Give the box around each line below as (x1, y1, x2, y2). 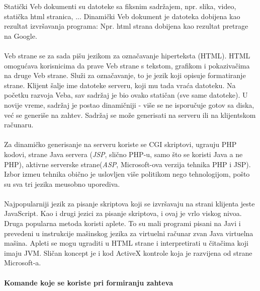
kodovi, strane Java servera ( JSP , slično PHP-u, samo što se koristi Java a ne (4, 149, 243, 159)
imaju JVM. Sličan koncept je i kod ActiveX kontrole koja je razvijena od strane (4, 247, 252, 258)
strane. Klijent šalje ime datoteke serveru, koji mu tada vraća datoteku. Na (4, 80, 236, 90)
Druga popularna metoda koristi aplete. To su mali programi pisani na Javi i (4, 218, 241, 229)
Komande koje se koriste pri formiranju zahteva (4, 277, 173, 287)
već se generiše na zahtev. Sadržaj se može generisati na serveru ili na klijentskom (4, 109, 256, 120)
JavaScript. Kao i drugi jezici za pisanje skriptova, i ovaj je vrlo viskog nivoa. (4, 208, 242, 219)
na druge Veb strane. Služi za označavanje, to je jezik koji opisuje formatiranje (4, 70, 246, 81)
